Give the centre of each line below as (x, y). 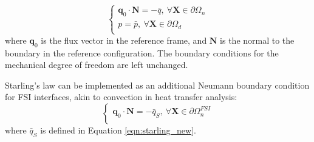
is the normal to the (257, 40)
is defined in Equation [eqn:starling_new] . (118, 130)
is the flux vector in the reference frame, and (124, 40)
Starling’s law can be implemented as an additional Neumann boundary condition (157, 85)
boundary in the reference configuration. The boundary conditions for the (142, 52)
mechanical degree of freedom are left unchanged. (97, 65)
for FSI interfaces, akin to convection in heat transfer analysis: (121, 97)
